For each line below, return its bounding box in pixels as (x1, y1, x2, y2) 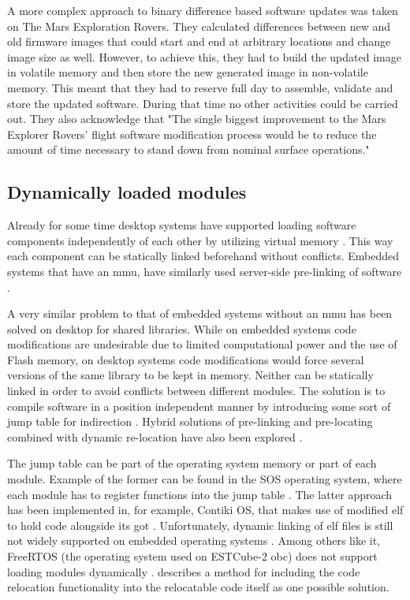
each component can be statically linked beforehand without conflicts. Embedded (7, 248, 400, 264)
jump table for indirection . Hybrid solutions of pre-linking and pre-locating (7, 413, 373, 430)
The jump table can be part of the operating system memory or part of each (7, 455, 377, 471)
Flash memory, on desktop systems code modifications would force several (7, 351, 364, 367)
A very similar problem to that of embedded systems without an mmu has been (7, 305, 393, 322)
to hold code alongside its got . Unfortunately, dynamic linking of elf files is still (7, 516, 393, 533)
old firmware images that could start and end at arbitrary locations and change (7, 33, 391, 50)
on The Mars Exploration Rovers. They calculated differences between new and (7, 17, 391, 34)
